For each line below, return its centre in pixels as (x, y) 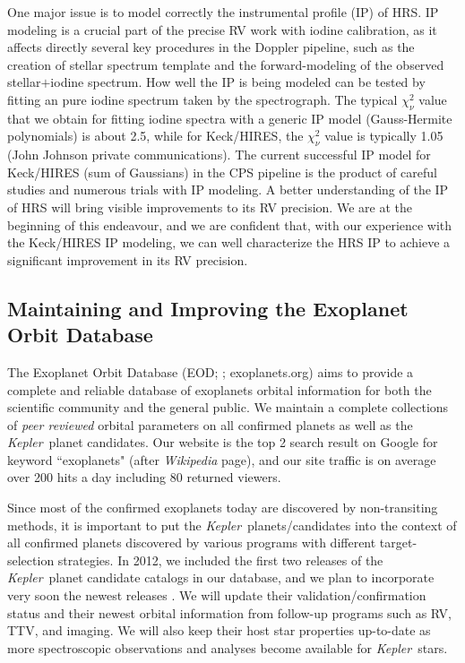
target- (398, 542)
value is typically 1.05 (384, 136)
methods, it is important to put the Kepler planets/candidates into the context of (232, 525)
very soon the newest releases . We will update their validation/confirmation (217, 595)
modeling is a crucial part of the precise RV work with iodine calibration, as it (222, 29)
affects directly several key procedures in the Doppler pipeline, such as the (211, 47)
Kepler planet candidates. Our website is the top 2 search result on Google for (223, 442)
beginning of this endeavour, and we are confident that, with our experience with (230, 224)
